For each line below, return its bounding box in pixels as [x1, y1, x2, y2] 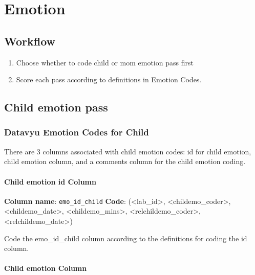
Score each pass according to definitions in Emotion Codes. [16, 74, 202, 85]
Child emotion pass [4, 99, 108, 115]
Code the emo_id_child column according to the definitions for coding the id [4, 233, 247, 243]
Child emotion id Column [4, 176, 96, 187]
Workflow [4, 33, 56, 49]
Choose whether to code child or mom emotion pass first [16, 57, 194, 67]
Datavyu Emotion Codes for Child [4, 126, 149, 139]
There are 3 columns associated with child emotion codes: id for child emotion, [4, 146, 251, 156]
